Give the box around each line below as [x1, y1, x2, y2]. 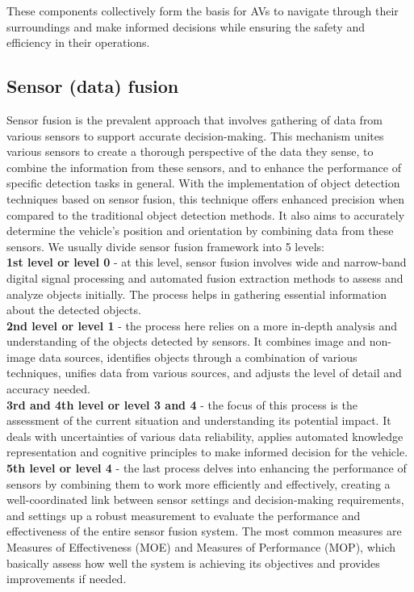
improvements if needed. [6, 570, 127, 587]
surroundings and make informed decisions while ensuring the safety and [6, 18, 365, 35]
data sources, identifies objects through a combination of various [39, 348, 358, 365]
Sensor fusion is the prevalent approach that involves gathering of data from [6, 111, 383, 128]
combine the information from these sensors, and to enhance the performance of [6, 158, 401, 175]
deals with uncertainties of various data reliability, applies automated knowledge [6, 427, 404, 444]
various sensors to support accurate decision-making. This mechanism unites [6, 127, 384, 144]
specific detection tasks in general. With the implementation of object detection [6, 174, 400, 191]
